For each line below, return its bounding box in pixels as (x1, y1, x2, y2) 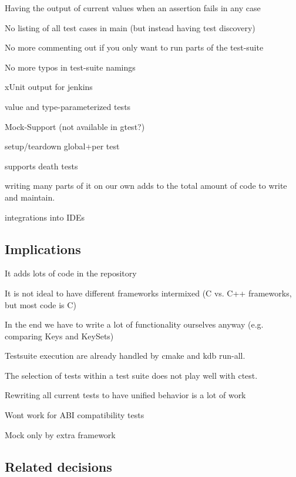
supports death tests (5, 159, 78, 172)
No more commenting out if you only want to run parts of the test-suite (5, 41, 264, 54)
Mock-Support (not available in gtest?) (5, 120, 145, 132)
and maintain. (5, 191, 55, 203)
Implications (5, 239, 81, 258)
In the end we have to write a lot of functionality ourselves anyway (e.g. (5, 318, 264, 331)
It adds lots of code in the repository (5, 267, 137, 279)
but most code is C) (5, 298, 76, 311)
